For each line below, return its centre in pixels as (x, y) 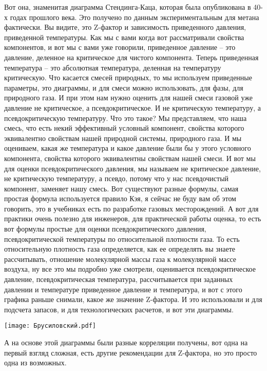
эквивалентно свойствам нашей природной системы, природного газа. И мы (123, 138)
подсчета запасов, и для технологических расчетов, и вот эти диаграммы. (119, 309)
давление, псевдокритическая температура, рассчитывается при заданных (119, 279)
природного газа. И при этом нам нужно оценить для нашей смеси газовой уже (128, 98)
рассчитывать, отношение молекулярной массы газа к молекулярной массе (120, 259)
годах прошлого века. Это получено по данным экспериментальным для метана (135, 17)
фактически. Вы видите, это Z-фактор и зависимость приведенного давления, (125, 27)
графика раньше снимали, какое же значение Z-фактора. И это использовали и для (133, 299)
